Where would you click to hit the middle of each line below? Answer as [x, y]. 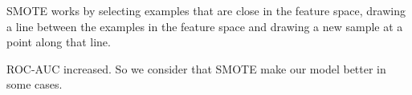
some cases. [35, 84]
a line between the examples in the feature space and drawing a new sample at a [205, 26]
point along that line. [59, 42]
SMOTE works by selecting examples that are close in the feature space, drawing [206, 10]
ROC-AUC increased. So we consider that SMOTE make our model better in [196, 68]
